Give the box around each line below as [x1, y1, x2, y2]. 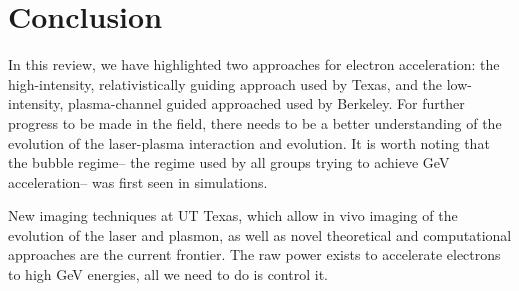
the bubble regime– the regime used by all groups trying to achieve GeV [8, 152, 450, 173]
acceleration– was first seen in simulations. [8, 171, 268, 192]
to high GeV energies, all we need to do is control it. [8, 264, 328, 285]
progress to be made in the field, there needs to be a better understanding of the [8, 112, 502, 133]
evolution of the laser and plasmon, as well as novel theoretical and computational [8, 224, 512, 245]
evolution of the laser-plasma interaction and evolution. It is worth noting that [8, 132, 490, 153]
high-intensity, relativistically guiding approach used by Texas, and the [8, 73, 443, 94]
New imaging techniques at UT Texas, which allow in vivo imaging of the [8, 205, 458, 226]
